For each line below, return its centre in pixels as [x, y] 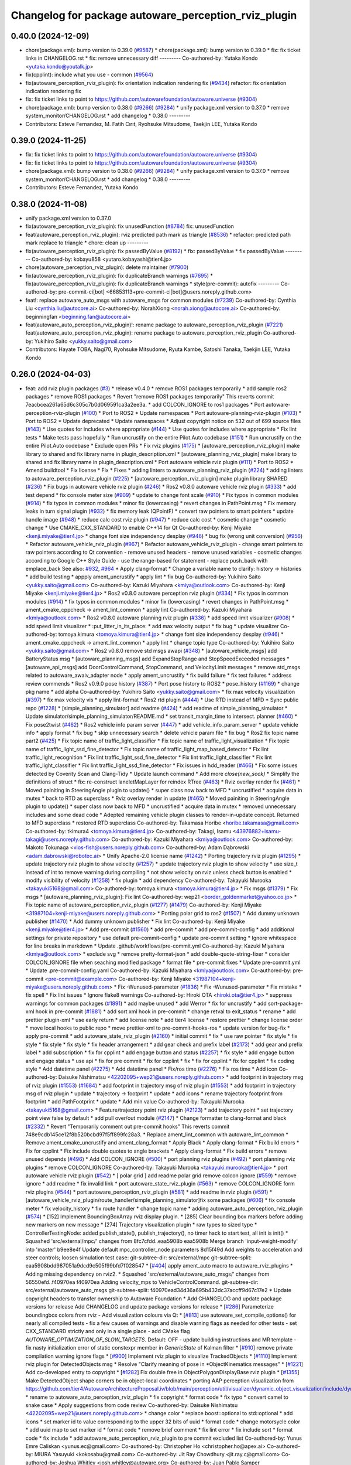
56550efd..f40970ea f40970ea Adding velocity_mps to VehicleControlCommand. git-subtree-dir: [142, 1282]
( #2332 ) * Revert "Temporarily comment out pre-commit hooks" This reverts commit [128, 1126]
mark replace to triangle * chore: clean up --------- [87, 243]
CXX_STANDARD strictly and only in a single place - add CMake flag [108, 1331]
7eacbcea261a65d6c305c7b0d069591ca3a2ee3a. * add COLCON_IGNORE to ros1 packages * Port [145, 405]
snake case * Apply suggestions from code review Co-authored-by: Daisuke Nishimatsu [132, 1405]
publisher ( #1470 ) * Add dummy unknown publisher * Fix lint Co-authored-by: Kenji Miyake [135, 921]
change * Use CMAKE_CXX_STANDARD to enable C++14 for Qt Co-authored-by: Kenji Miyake [138, 528]
